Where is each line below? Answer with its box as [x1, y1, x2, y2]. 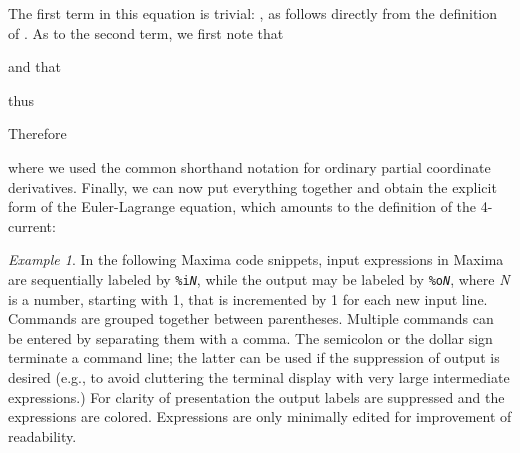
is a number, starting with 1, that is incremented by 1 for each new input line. [8, 288, 488, 309]
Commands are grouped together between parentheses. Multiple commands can [8, 308, 494, 329]
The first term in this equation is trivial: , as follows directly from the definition [8, 3, 498, 23]
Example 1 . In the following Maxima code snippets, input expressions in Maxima [8, 249, 504, 270]
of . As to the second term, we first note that [8, 22, 284, 43]
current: [8, 215, 56, 236]
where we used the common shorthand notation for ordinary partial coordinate [8, 156, 491, 177]
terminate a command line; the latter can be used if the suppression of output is [8, 347, 500, 368]
